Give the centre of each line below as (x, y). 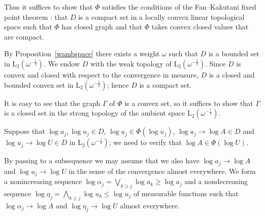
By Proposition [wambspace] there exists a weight (82, 53)
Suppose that (25, 131)
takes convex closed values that (200, 27)
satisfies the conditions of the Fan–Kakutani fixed (179, 7)
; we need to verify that (145, 142)
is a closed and (232, 74)
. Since (216, 63)
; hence (118, 84)
